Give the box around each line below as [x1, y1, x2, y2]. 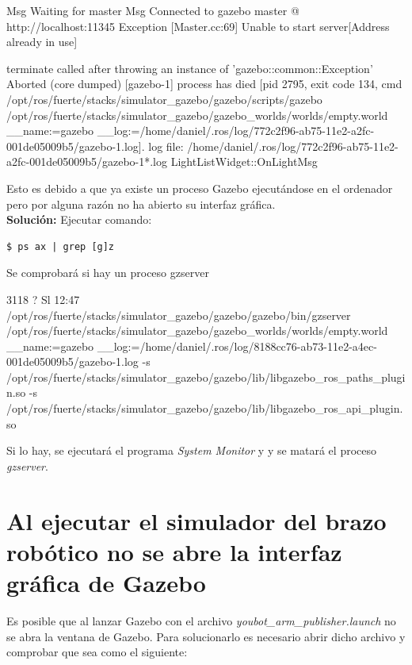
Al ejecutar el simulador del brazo [6, 504, 387, 536]
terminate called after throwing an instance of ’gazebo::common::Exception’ [6, 60, 373, 76]
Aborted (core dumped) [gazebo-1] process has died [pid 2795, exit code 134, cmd [6, 75, 402, 92]
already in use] [6, 33, 78, 50]
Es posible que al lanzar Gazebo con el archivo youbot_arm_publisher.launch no [6, 612, 396, 628]
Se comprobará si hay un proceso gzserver [6, 264, 209, 281]
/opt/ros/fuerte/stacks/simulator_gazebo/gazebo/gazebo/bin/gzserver [6, 306, 351, 323]
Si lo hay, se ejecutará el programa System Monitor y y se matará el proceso [6, 442, 376, 459]
